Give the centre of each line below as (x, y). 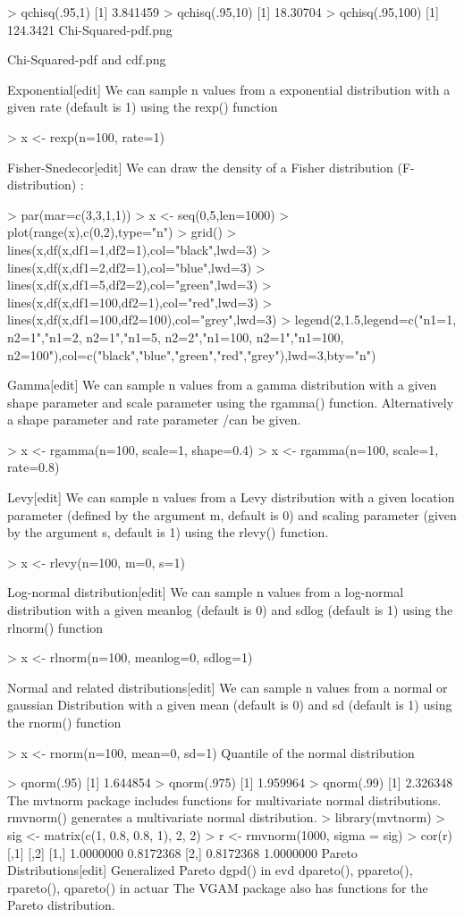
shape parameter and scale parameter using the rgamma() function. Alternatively (231, 402)
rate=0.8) (34, 467)
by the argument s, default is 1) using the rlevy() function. (168, 532)
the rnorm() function (64, 722)
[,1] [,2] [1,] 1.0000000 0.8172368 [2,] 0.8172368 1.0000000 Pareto (182, 852)
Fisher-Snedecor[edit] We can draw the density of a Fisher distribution (200, 167)
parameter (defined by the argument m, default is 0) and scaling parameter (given (232, 514)
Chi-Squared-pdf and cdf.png (87, 59)
